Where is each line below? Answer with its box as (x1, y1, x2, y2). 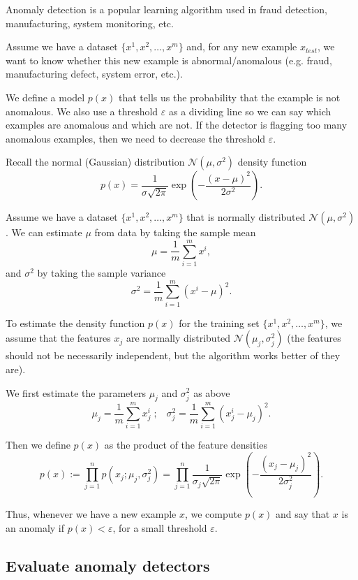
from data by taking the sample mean (94, 225, 256, 240)
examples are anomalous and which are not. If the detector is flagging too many (6, 117, 348, 132)
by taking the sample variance (37, 266, 166, 280)
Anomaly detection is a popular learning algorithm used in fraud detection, (6, 2, 327, 16)
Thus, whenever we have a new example (6, 507, 177, 521)
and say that (276, 507, 330, 521)
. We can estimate (6, 225, 82, 240)
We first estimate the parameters (6, 385, 146, 400)
